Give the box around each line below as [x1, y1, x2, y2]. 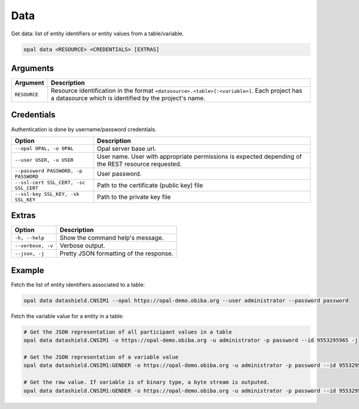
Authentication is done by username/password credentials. [11, 126, 157, 133]
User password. [96, 169, 142, 178]
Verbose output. [59, 241, 105, 250]
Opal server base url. [96, 144, 157, 153]
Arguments [11, 63, 54, 73]
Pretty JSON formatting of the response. [59, 249, 174, 257]
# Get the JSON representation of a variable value [23, 354, 179, 360]
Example [11, 265, 44, 275]
